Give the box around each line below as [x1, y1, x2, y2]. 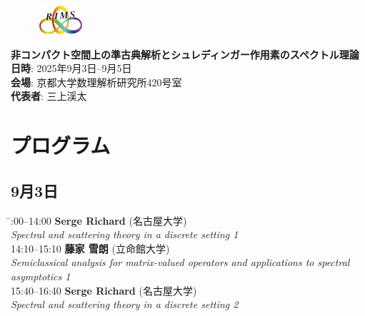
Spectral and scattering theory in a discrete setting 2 [11, 297, 239, 312]
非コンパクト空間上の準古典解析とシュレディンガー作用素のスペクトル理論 [11, 46, 359, 61]
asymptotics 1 [11, 268, 71, 283]
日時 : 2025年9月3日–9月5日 [11, 61, 132, 76]
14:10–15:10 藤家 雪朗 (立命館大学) [11, 240, 170, 255]
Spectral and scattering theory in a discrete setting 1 [11, 227, 239, 242]
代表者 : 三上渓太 [11, 88, 87, 103]
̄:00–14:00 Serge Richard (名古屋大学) [11, 213, 187, 228]
